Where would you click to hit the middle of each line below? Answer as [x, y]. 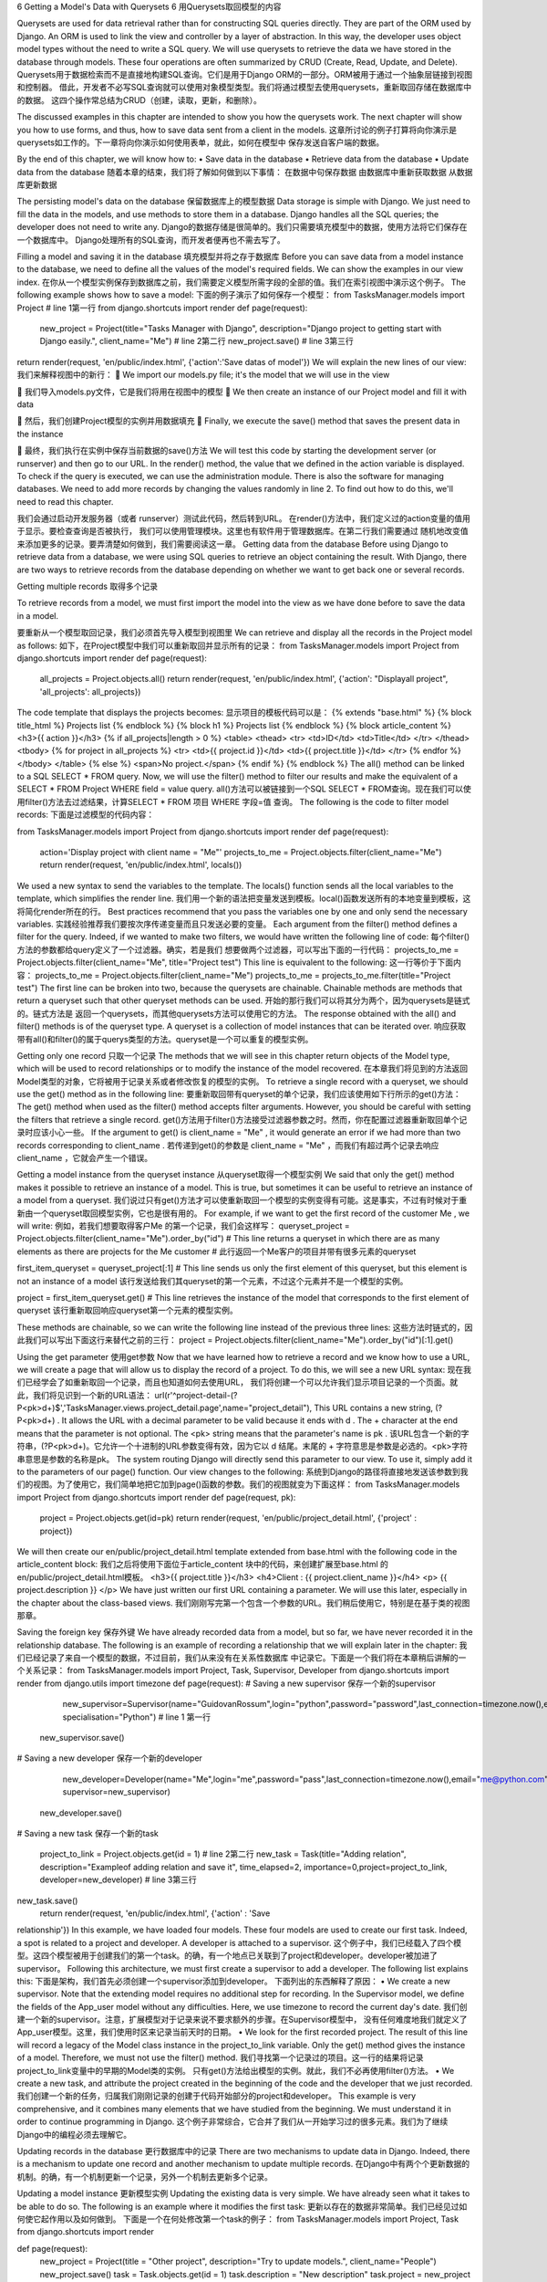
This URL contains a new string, [373, 1408]
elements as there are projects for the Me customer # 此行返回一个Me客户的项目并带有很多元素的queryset [217, 1251]
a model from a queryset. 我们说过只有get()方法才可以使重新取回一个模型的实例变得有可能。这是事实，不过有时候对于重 [242, 1200]
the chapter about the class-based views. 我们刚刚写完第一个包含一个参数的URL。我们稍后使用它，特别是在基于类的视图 [243, 1603]
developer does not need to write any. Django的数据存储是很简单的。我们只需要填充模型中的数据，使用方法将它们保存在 [243, 227]
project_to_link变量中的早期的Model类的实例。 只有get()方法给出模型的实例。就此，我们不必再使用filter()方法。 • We [236, 2070]
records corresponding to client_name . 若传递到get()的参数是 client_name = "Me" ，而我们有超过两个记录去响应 [228, 1145]
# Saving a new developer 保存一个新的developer [109, 1758]
